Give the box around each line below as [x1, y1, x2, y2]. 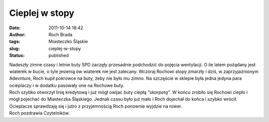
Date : [9, 25, 21, 31]
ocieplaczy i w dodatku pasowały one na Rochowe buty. [9, 82, 125, 88]
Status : [9, 53, 25, 59]
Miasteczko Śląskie [48, 39, 88, 45]
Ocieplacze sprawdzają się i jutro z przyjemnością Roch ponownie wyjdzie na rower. [9, 103, 182, 109]
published [48, 53, 69, 59]
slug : [9, 45, 20, 52]
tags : [9, 39, 20, 45]
